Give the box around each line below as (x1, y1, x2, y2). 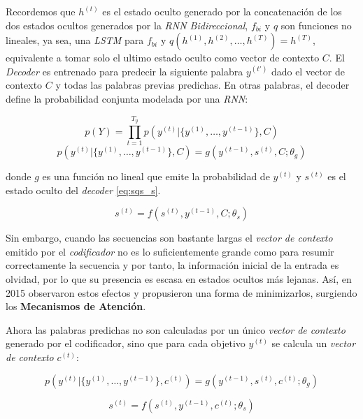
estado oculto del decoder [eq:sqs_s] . (6, 182, 161, 197)
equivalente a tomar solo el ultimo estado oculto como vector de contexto (6, 50, 320, 65)
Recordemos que (6, 4, 76, 18)
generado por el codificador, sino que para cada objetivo (6, 336, 245, 351)
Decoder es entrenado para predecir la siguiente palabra (6, 64, 243, 78)
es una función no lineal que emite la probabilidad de (42, 169, 270, 184)
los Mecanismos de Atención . (6, 299, 146, 314)
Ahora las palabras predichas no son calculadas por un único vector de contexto (6, 322, 346, 337)
